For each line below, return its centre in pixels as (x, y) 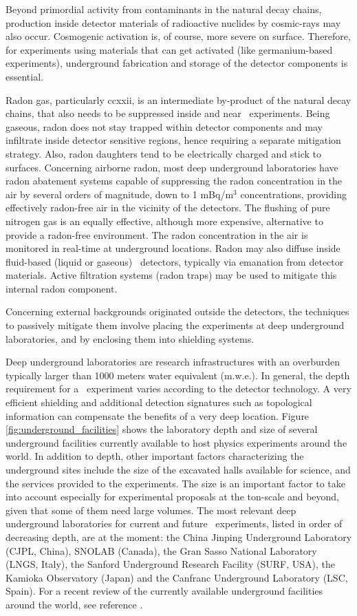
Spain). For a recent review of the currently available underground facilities (164, 591)
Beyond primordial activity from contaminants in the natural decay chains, (164, 9)
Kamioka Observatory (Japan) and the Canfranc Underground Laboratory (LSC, (177, 577)
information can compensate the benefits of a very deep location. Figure (158, 415)
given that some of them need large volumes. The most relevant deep (151, 510)
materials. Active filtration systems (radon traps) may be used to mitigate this (171, 275)
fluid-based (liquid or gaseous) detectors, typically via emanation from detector (175, 261)
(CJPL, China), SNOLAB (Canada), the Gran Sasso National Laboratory (161, 550)
